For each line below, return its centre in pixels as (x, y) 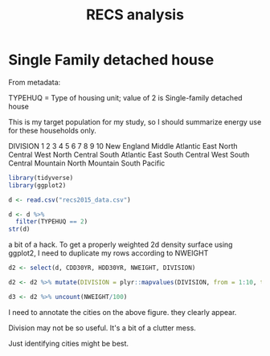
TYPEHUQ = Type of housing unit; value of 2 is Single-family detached (125, 97)
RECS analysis (135, 15)
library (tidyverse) (41, 178)
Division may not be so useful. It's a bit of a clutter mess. (102, 328)
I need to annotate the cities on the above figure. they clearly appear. (123, 312)
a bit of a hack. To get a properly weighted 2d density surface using (121, 245)
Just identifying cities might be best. (69, 343)
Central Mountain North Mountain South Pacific (87, 163)
